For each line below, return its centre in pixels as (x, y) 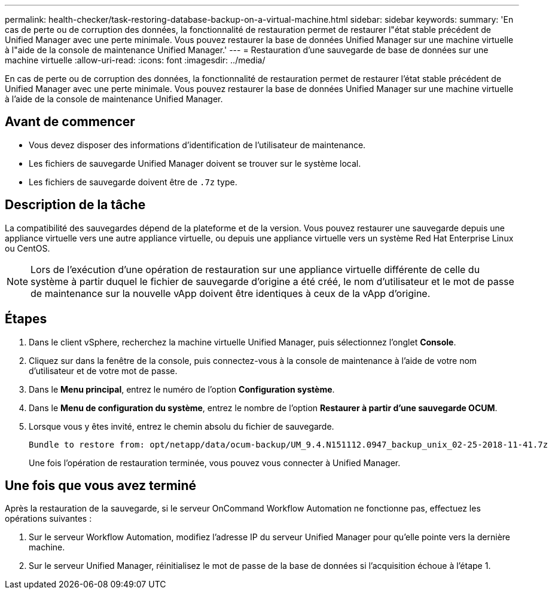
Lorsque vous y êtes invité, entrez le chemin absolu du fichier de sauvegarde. (182, 426)
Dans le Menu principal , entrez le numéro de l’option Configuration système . (182, 389)
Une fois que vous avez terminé (101, 485)
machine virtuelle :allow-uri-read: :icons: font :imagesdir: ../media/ (135, 60)
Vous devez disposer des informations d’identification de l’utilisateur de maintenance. (197, 145)
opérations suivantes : (48, 519)
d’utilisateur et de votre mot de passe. (103, 371)
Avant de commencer (70, 122)
